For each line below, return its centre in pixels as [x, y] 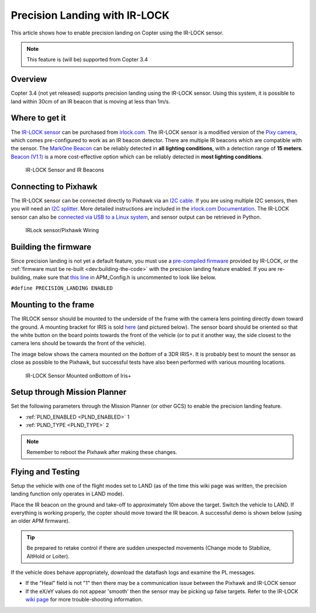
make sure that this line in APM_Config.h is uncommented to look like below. [125, 277]
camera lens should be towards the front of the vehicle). [78, 343]
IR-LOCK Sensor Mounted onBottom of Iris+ [78, 376]
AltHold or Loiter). [48, 556]
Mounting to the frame [53, 305]
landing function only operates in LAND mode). [67, 494]
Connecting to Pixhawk [54, 186]
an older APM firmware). [40, 521]
